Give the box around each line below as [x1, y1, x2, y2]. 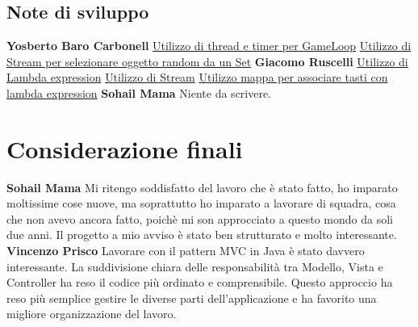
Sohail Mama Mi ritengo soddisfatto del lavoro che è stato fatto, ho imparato [6, 178, 398, 195]
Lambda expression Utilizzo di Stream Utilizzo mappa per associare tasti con [6, 69, 388, 86]
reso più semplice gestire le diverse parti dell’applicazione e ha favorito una [6, 289, 377, 306]
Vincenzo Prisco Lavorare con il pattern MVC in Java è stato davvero [6, 242, 365, 259]
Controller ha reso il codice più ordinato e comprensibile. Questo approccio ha [6, 274, 393, 291]
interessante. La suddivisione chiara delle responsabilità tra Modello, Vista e [6, 258, 383, 275]
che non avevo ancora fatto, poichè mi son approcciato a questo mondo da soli [6, 210, 394, 227]
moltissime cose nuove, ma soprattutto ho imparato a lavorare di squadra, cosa [6, 195, 396, 212]
